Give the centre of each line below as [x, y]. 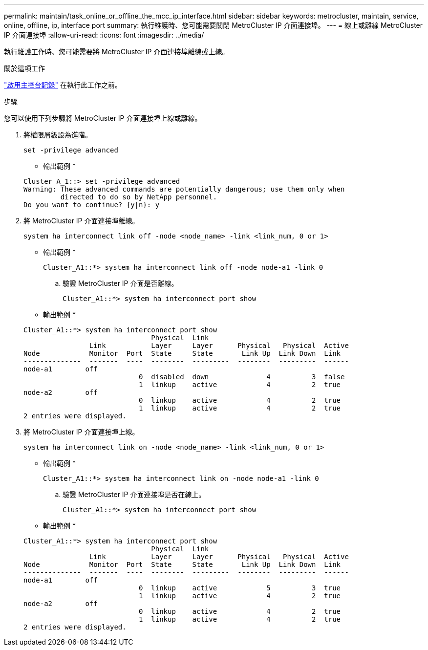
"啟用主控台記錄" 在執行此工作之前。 [63, 85]
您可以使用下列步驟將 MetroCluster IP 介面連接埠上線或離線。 [103, 118]
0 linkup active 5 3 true [240, 588]
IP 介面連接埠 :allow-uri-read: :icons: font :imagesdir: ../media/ [104, 35]
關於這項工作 [24, 68]
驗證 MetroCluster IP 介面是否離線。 [120, 283]
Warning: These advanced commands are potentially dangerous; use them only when [184, 189]
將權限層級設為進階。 [58, 135]
